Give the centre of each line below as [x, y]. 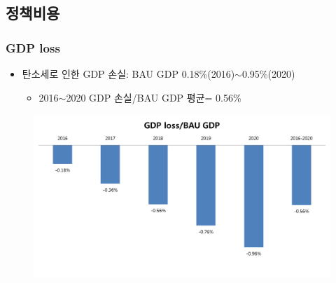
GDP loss [33, 47]
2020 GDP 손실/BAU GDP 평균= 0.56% [154, 97]
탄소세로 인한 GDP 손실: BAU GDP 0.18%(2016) [128, 74]
